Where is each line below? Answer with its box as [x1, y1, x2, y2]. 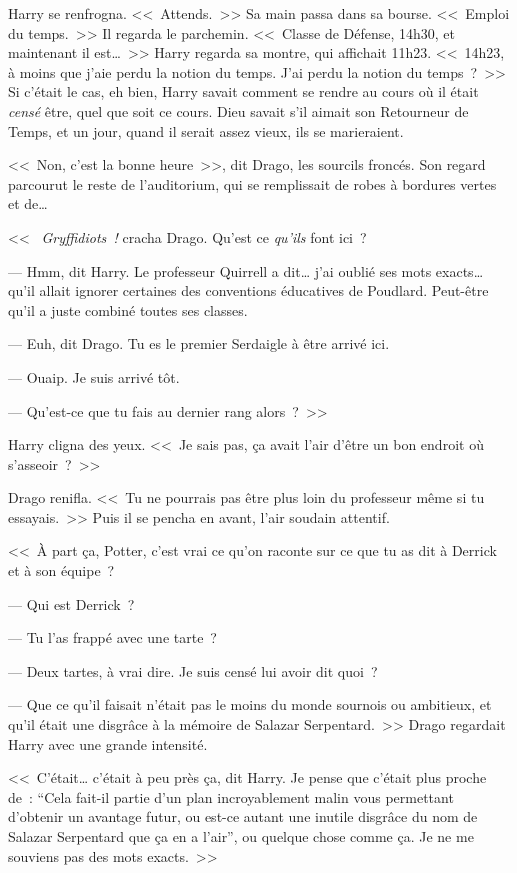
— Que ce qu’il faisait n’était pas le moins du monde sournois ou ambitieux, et [8, 694, 492, 715]
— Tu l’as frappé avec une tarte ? [8, 627, 217, 648]
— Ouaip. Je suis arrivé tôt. [8, 366, 180, 387]
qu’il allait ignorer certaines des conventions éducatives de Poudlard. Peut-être [8, 280, 489, 301]
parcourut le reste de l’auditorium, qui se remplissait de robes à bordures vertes [8, 173, 497, 194]
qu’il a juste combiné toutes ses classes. [8, 299, 248, 320]
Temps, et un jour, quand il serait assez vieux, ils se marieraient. [8, 120, 404, 141]
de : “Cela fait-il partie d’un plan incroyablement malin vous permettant [8, 786, 454, 807]
